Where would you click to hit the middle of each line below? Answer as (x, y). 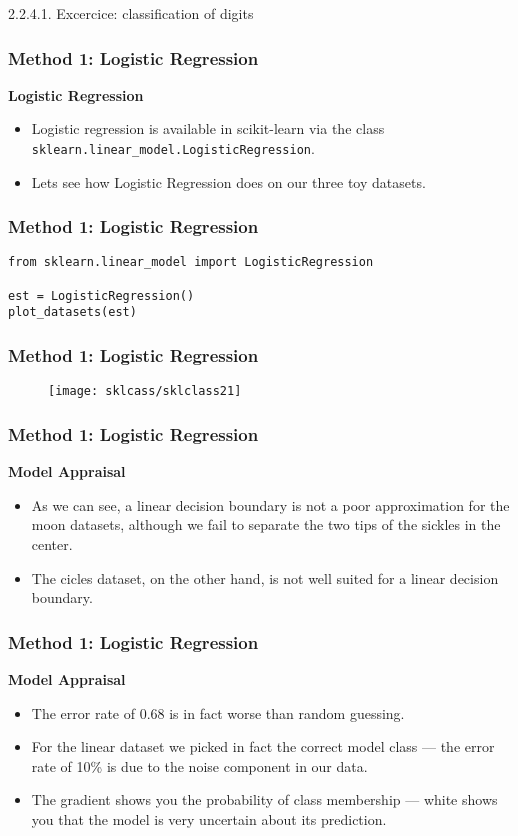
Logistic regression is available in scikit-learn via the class (208, 128)
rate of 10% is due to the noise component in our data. (199, 765)
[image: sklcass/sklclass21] (145, 391)
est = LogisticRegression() (101, 295)
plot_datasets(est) (72, 312)
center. (52, 543)
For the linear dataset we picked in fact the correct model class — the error (263, 746)
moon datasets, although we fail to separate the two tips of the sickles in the (266, 524)
